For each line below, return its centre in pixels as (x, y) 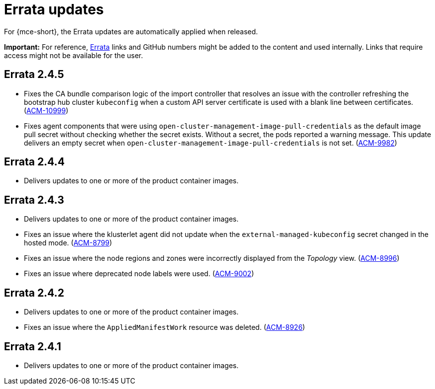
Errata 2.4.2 (34, 293)
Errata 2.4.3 (34, 200)
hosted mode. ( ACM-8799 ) (68, 243)
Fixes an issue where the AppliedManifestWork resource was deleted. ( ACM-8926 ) (164, 327)
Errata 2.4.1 (33, 346)
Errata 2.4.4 (34, 162)
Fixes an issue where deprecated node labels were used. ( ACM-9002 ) (139, 274)
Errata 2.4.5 (34, 75)
